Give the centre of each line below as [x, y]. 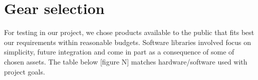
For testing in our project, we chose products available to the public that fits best [129, 32]
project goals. [25, 71]
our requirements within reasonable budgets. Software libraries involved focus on [128, 42]
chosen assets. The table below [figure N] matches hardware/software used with [126, 61]
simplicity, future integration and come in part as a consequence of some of [119, 52]
